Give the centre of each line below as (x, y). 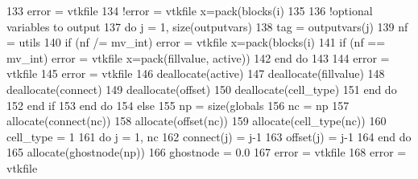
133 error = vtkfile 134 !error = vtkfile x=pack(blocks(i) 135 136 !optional (190, 10)
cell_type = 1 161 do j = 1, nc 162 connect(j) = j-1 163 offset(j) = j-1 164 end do (209, 136)
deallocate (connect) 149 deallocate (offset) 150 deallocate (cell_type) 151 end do (202, 89)
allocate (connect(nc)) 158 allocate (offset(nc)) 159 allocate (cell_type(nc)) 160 (197, 121)
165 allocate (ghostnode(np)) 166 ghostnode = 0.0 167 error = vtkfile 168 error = (207, 152)
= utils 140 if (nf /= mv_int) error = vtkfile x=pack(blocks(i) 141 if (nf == (196, 42)
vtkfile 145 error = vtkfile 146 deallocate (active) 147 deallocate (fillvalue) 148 (196, 73)
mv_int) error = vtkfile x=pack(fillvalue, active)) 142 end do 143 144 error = (198, 57)
